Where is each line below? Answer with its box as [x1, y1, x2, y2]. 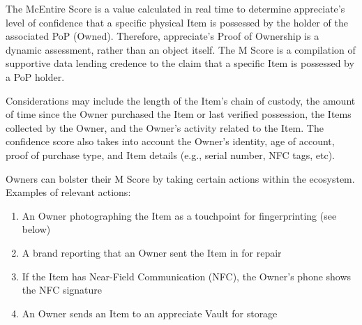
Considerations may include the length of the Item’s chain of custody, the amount [6, 93, 356, 107]
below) [22, 222, 51, 236]
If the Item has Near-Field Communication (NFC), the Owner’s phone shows [22, 269, 352, 283]
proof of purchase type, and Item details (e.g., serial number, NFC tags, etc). [6, 147, 335, 162]
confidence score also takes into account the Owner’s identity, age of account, [6, 134, 335, 149]
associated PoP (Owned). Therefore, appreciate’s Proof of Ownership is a [6, 29, 319, 43]
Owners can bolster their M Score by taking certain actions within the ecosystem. [6, 171, 355, 186]
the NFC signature [22, 282, 103, 297]
